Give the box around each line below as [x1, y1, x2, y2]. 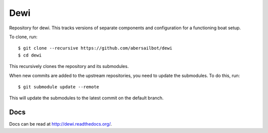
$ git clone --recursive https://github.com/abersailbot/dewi [18, 45, 173, 51]
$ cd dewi [18, 52, 42, 58]
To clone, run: [9, 34, 38, 40]
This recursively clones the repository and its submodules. [9, 64, 129, 69]
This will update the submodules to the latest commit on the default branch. [9, 95, 164, 101]
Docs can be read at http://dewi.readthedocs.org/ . [9, 121, 112, 127]
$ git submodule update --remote [18, 84, 99, 89]
